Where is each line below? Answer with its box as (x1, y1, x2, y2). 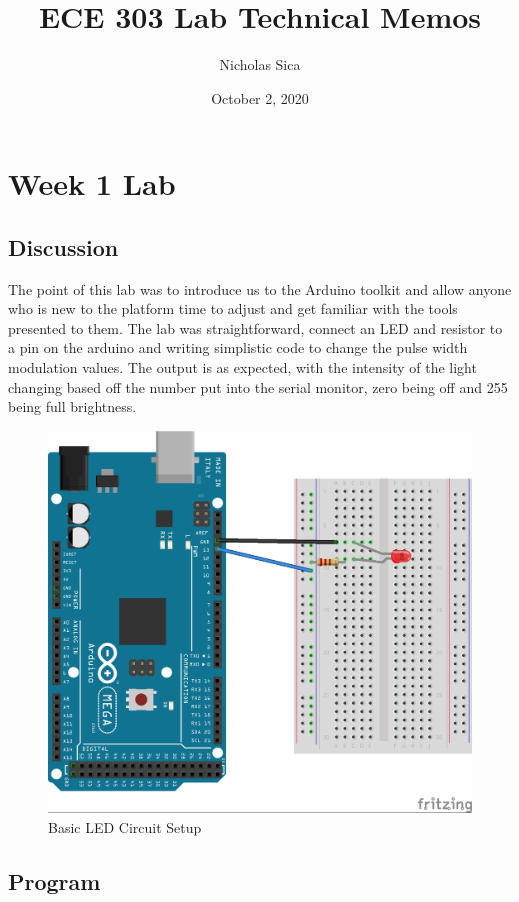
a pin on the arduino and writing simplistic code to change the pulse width (8, 337, 468, 358)
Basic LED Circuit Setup (48, 816, 202, 837)
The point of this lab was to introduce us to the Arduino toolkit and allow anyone (8, 278, 512, 299)
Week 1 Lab (8, 163, 176, 204)
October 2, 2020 (211, 87, 309, 108)
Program (8, 865, 101, 896)
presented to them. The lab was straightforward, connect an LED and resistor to (8, 317, 503, 338)
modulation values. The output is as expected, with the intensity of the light (8, 357, 477, 378)
